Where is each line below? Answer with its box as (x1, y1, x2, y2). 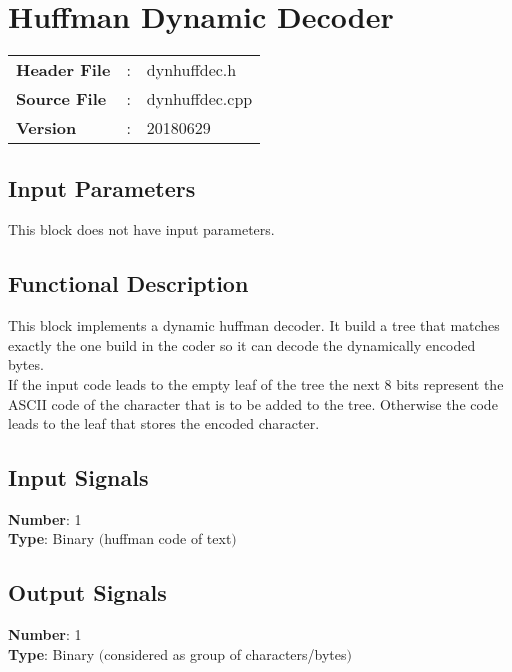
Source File (16, 87, 107, 111)
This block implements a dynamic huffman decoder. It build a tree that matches (8, 315, 500, 336)
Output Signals (8, 577, 167, 608)
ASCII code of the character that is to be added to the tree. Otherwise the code (8, 393, 498, 414)
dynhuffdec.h (146, 58, 237, 82)
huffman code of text (104, 528, 232, 549)
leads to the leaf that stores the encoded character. (8, 413, 320, 434)
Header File (16, 58, 111, 82)
